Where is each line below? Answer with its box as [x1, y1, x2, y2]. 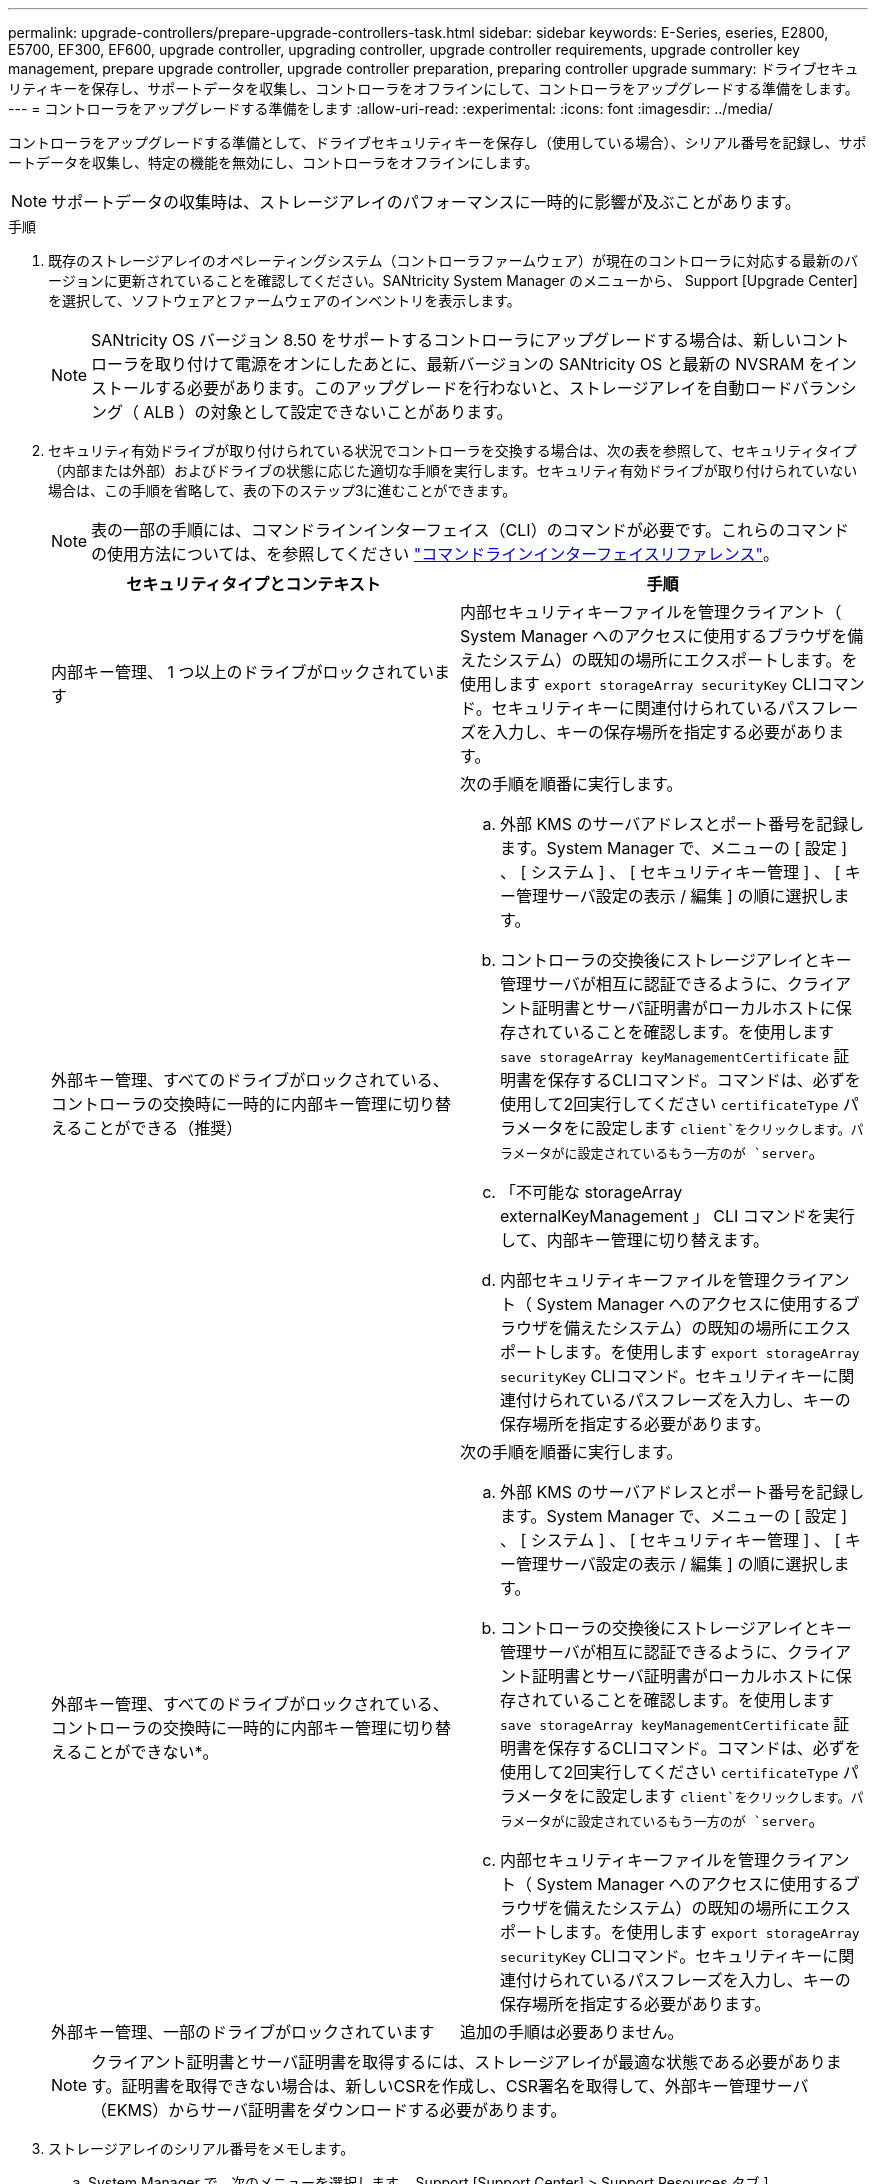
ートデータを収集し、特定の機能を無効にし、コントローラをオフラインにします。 [8, 154, 539, 171]
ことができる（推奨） [82, 1118, 243, 1138]
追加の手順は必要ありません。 [460, 2022, 684, 2042]
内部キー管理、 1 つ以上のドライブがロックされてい [51, 662, 435, 682]
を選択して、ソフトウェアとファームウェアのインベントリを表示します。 [48, 292, 521, 309]
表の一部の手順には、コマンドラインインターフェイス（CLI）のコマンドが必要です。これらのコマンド [91, 520, 850, 540]
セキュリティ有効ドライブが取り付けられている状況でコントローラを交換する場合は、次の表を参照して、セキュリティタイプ [48, 442, 857, 459]
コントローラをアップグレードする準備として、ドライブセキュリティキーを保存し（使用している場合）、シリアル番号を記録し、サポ [8, 134, 867, 151]
